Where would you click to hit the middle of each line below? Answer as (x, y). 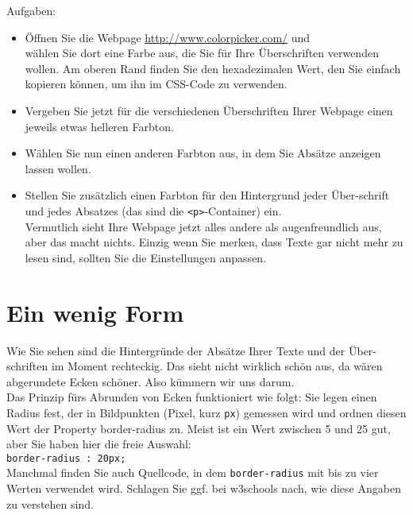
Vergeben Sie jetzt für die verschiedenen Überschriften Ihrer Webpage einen (209, 110)
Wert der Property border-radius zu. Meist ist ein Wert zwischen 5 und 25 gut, (199, 428)
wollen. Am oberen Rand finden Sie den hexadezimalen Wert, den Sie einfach (213, 68)
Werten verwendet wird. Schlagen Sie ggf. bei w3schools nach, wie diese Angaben (204, 488)
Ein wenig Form (95, 312)
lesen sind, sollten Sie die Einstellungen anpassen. (146, 257)
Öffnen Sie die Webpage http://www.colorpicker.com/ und (168, 37)
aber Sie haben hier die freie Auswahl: (99, 444)
